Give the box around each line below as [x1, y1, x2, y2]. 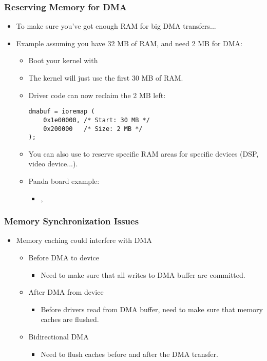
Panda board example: [28, 176, 100, 186]
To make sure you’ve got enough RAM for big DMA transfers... [16, 21, 216, 31]
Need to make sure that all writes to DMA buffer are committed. [41, 269, 245, 280]
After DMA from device [28, 287, 104, 297]
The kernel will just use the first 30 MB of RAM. [28, 72, 183, 83]
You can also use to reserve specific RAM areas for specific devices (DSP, [28, 148, 259, 159]
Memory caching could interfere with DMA [16, 235, 152, 245]
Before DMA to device [28, 252, 99, 262]
